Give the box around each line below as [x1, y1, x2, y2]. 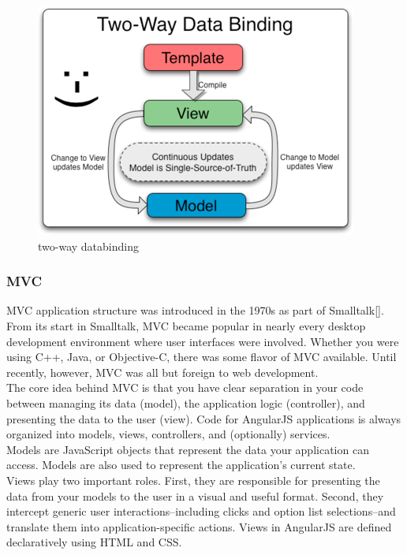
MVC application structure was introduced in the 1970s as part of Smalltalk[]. [6, 302, 384, 318]
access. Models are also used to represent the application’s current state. [6, 456, 356, 473]
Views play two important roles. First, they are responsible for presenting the [6, 471, 380, 488]
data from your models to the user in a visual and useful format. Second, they [6, 487, 384, 504]
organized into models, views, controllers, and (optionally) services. [6, 426, 330, 442]
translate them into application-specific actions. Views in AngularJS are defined [6, 518, 392, 535]
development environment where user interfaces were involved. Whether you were [6, 333, 399, 349]
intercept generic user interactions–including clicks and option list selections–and [6, 503, 396, 520]
